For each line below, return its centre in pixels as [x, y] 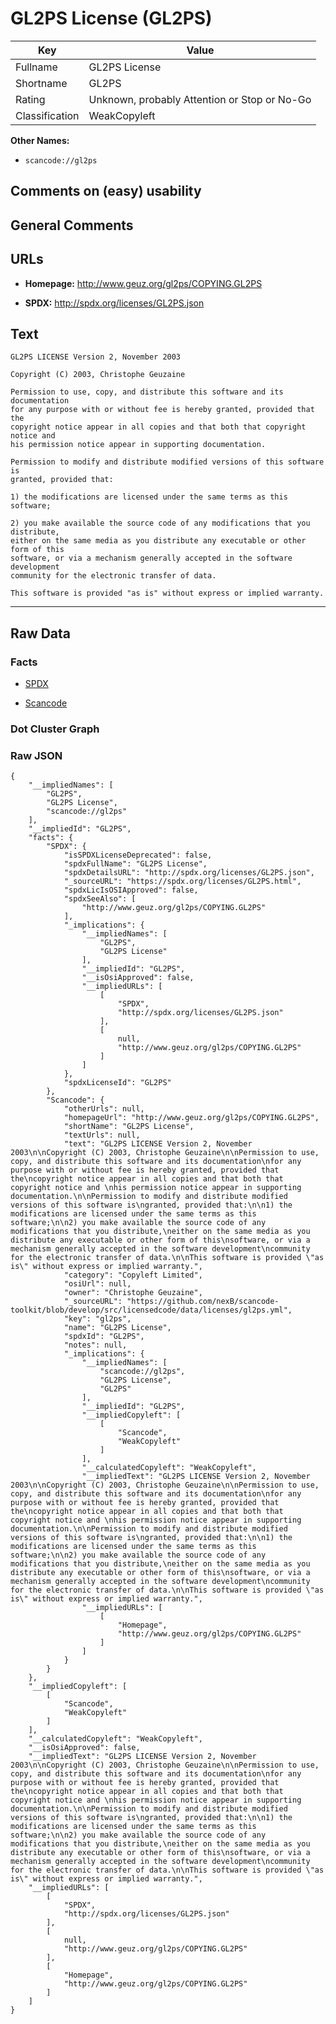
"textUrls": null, [102, 1135]
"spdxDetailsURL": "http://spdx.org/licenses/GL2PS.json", [189, 873]
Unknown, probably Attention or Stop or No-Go [200, 99]
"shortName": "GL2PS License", [129, 1127]
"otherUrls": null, [104, 1109]
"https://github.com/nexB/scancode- [203, 1302]
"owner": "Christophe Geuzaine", [133, 1293]
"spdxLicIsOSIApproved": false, [131, 890]
